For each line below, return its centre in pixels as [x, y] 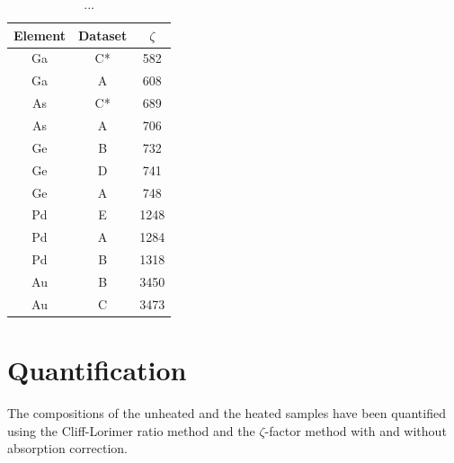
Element [40, 35]
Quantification [97, 370]
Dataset [102, 35]
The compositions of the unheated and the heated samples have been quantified [227, 412]
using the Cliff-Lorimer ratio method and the [131, 430]
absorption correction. [67, 448]
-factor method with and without [356, 430]
